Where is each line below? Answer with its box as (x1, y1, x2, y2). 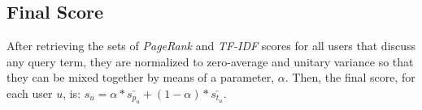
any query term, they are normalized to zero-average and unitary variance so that (7, 53, 414, 70)
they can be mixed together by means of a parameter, (7, 69, 275, 86)
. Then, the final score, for (285, 69, 415, 86)
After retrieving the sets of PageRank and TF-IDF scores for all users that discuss (7, 37, 416, 54)
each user (7, 84, 53, 101)
